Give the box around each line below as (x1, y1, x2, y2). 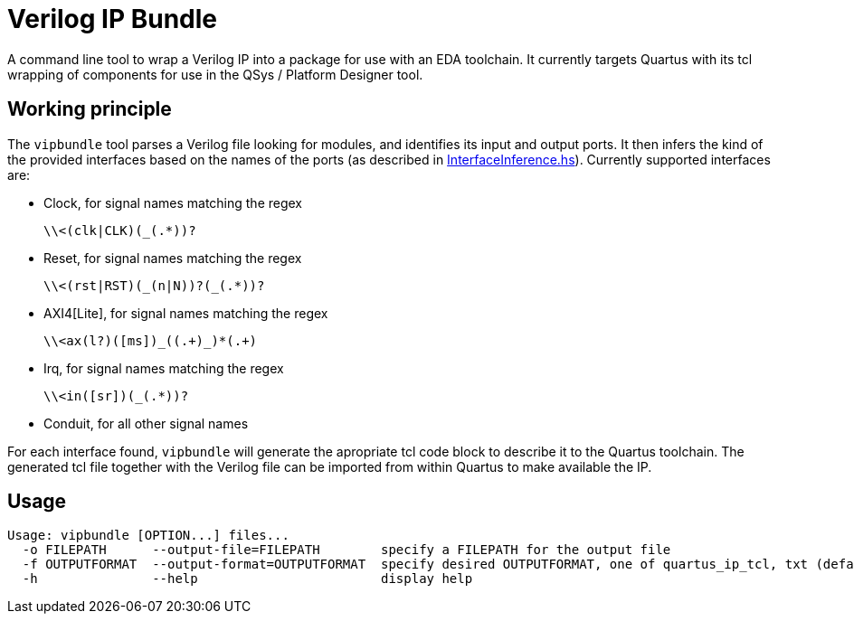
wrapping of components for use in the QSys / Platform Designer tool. (7, 66, 423, 82)
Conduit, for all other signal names (43, 415, 249, 431)
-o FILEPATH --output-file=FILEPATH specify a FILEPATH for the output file (22, 542, 671, 558)
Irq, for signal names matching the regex (43, 360, 284, 376)
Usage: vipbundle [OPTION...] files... (7, 528, 289, 543)
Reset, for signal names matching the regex (43, 249, 302, 266)
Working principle (7, 98, 172, 121)
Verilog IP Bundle (7, 4, 218, 34)
